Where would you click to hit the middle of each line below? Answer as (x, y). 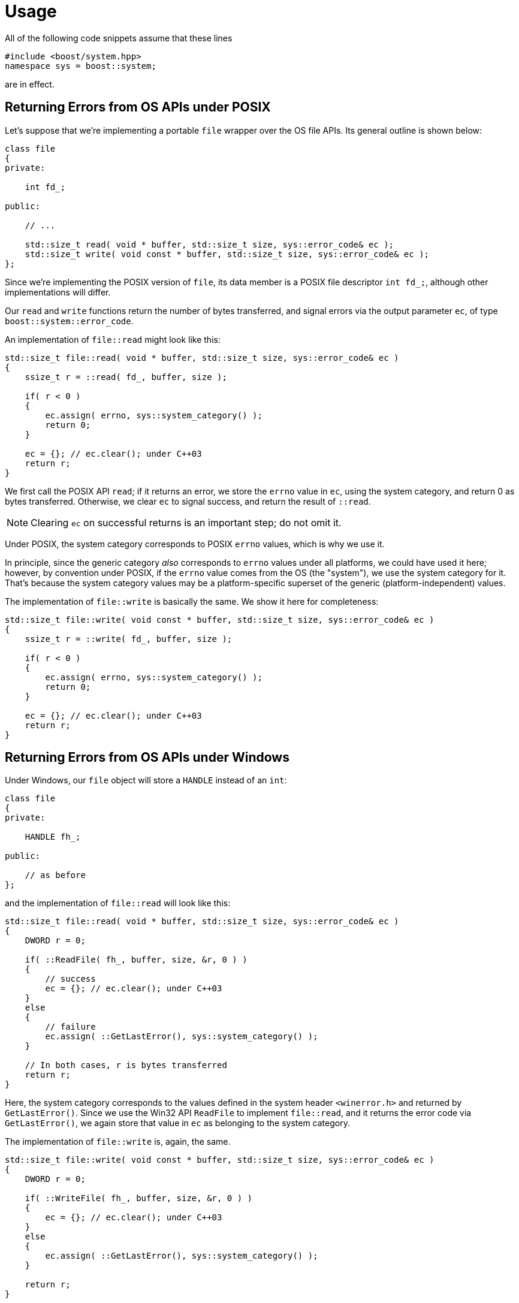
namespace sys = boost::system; (81, 66)
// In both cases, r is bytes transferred (126, 1065)
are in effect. (30, 84)
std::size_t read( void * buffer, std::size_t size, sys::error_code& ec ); (209, 244)
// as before (55, 875)
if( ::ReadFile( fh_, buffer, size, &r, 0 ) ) (136, 960)
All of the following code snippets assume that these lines (119, 38)
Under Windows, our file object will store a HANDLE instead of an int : (146, 780)
